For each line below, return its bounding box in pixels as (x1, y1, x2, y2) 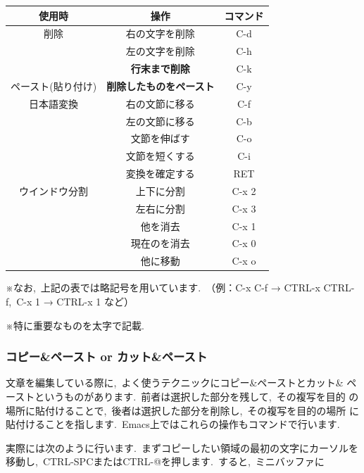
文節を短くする (125, 149, 195, 163)
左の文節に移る (125, 113, 195, 128)
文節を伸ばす (130, 131, 190, 146)
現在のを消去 (130, 236, 190, 251)
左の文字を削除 (125, 44, 195, 58)
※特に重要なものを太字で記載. (6, 317, 144, 332)
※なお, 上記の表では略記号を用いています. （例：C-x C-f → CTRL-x (6, 280, 320, 295)
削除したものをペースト (106, 78, 215, 93)
